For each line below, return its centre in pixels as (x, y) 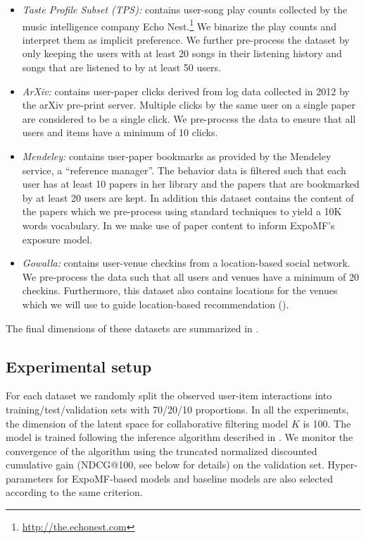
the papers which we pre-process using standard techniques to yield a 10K (182, 211)
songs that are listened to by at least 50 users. (121, 67)
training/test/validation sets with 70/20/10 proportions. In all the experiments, (177, 409)
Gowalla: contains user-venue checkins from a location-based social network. (186, 263)
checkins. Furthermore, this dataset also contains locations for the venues (180, 290)
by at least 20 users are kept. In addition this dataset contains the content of (188, 197)
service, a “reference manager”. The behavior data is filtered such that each (184, 170)
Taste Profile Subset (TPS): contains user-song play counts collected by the (185, 9)
